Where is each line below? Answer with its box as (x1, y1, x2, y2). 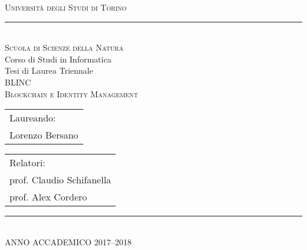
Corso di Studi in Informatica (5, 52, 112, 65)
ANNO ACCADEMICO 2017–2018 (5, 235, 132, 248)
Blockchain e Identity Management (5, 87, 138, 100)
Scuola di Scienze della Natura (5, 41, 123, 54)
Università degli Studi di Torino (5, 1, 127, 13)
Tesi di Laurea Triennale (5, 64, 93, 77)
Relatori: (9, 156, 45, 170)
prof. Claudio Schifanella (9, 173, 112, 187)
